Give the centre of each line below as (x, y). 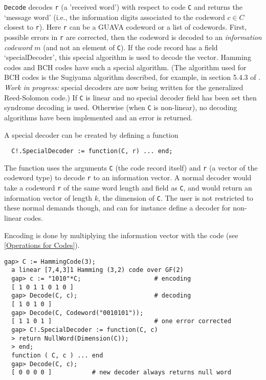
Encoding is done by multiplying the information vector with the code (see (121, 235)
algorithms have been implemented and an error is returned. (98, 117)
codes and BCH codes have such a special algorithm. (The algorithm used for (125, 67)
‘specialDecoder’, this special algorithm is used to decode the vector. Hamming (128, 57)
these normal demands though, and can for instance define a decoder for (117, 208)
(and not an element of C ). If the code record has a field (130, 47)
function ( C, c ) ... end (57, 355)
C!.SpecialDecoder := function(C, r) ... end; (92, 151)
